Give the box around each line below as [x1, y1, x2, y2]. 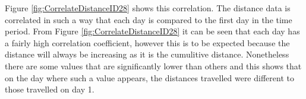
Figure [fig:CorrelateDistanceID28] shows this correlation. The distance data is [5, 2, 291, 14]
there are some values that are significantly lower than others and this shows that [5, 59, 302, 72]
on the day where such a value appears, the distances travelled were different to [5, 71, 294, 84]
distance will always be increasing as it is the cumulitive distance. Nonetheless [5, 48, 289, 60]
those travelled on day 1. [5, 83, 94, 95]
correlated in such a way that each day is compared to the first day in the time [5, 13, 292, 25]
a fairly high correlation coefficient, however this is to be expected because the [5, 36, 290, 49]
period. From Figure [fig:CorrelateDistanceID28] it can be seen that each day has [5, 25, 300, 37]
